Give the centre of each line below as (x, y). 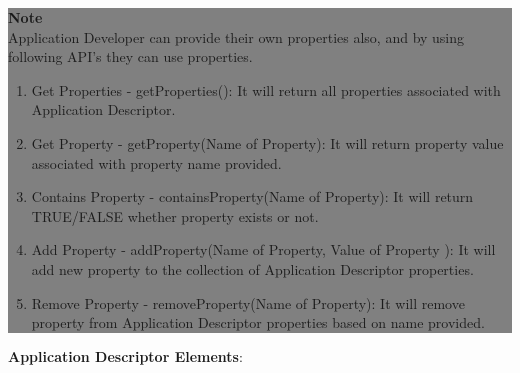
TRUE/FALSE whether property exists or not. (175, 215)
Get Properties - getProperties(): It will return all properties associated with (266, 89)
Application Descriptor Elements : (125, 355)
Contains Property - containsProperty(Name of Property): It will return (252, 196)
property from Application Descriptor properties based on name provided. (258, 322)
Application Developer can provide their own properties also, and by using (236, 36)
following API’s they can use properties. (130, 56)
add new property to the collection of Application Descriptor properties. (252, 268)
